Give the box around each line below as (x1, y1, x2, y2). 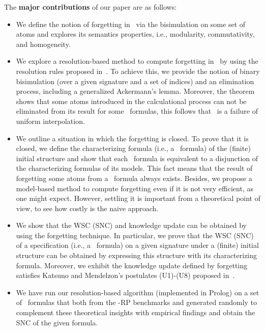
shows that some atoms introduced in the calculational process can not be (16, 95, 247, 106)
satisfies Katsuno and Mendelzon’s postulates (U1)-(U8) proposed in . (16, 270, 235, 281)
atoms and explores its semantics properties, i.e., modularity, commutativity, (16, 29, 255, 39)
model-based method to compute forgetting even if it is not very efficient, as (16, 183, 253, 193)
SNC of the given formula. (16, 317, 98, 327)
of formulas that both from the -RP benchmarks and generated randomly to (16, 297, 257, 308)
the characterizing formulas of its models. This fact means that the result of (16, 163, 253, 173)
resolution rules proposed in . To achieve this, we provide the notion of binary (16, 65, 260, 76)
